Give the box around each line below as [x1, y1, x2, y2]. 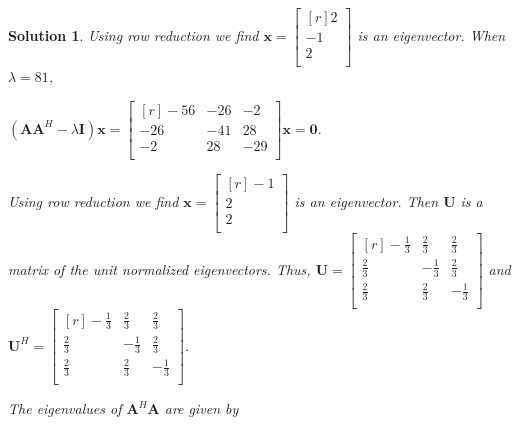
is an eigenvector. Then [294, 190, 439, 211]
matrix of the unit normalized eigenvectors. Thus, [8, 258, 311, 279]
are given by [164, 398, 239, 419]
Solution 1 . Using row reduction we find [8, 25, 259, 46]
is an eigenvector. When [357, 25, 506, 46]
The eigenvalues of [8, 398, 122, 419]
